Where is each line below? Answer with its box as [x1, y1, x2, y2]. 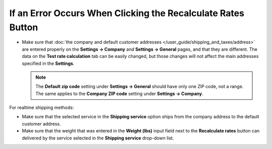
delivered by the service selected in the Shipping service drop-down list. [22, 135, 174, 141]
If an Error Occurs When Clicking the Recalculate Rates [9, 8, 244, 19]
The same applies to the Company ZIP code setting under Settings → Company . [35, 91, 203, 97]
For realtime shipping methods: [9, 105, 74, 111]
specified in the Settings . [22, 60, 75, 66]
